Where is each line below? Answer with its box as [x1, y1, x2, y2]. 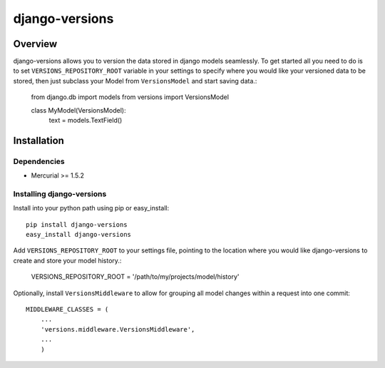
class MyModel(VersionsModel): [31, 106, 126, 114]
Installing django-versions [13, 189, 107, 199]
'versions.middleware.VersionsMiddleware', [40, 325, 195, 333]
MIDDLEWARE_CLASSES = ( [26, 305, 109, 314]
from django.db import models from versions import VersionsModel [31, 93, 230, 101]
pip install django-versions [26, 220, 128, 228]
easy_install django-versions [26, 230, 132, 239]
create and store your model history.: [13, 256, 122, 265]
